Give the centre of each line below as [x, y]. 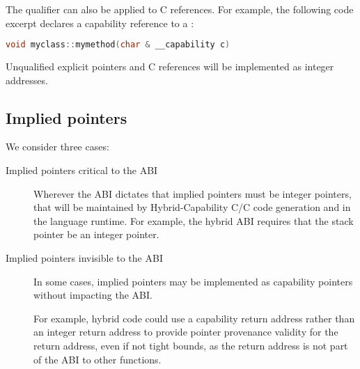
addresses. [27, 80]
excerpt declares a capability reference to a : [100, 23]
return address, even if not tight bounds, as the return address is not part [191, 345]
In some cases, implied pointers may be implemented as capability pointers [193, 281]
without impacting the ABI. [93, 295]
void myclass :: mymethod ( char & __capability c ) [118, 45]
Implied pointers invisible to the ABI [84, 258]
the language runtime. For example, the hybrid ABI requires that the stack [194, 220]
